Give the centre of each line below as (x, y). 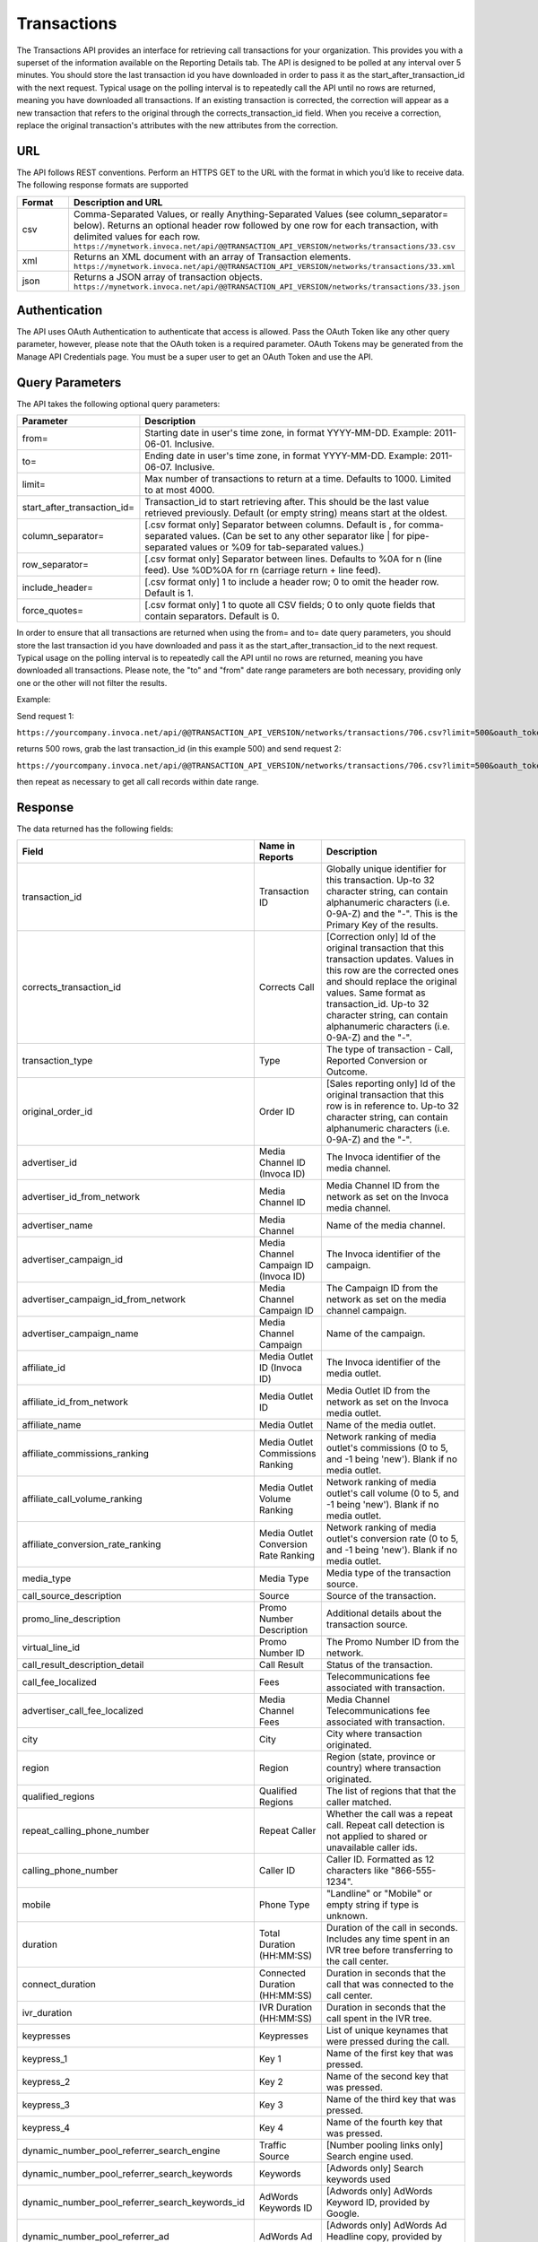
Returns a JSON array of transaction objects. (168, 276)
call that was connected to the (390, 1985)
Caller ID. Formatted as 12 (380, 1859)
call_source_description (72, 1596)
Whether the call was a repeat (389, 1814)
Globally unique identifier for (386, 869)
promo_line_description (71, 1619)
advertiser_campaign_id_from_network (104, 1299)
